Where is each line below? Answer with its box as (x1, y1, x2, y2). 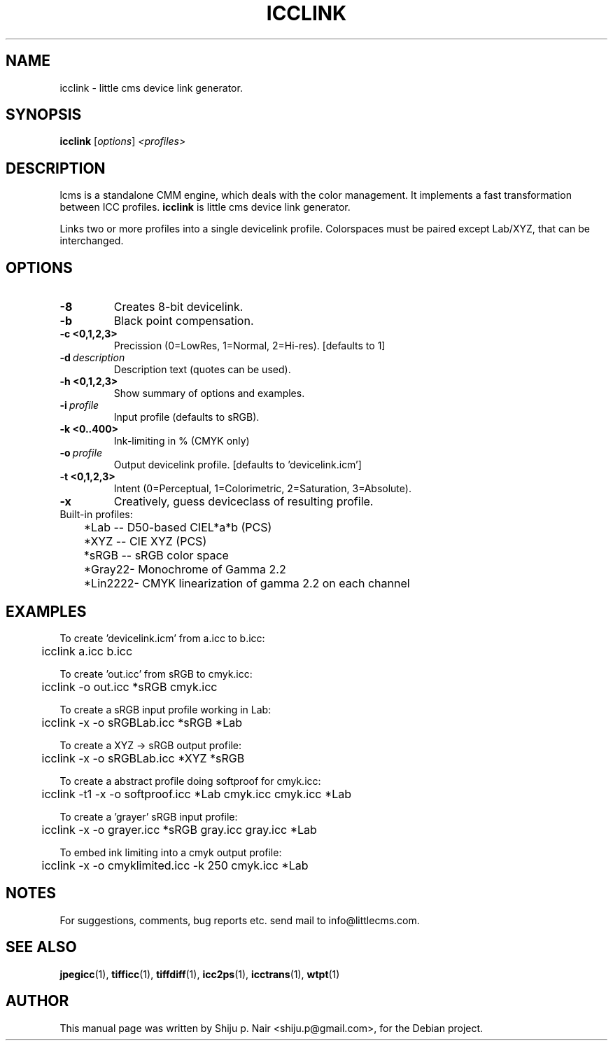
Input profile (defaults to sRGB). (113, 411, 260, 424)
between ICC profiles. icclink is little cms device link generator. (59, 201, 351, 214)
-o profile (59, 447, 102, 459)
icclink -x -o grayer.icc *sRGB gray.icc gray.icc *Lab (41, 822, 317, 837)
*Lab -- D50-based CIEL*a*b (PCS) (83, 520, 272, 535)
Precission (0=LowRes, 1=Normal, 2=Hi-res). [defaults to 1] (113, 340, 386, 352)
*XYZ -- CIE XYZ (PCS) (83, 534, 207, 549)
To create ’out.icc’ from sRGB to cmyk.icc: (59, 667, 253, 680)
